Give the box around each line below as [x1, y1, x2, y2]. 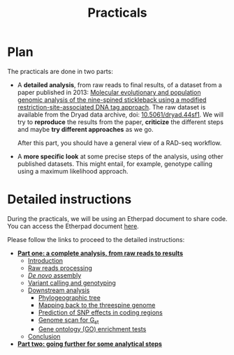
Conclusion [27, 332, 61, 340]
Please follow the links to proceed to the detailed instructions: [7, 235, 185, 243]
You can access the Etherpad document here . [7, 222, 140, 230]
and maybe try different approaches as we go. [17, 125, 154, 133]
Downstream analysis [27, 286, 90, 294]
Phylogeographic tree [38, 293, 101, 301]
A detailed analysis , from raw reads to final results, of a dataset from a [17, 80, 222, 89]
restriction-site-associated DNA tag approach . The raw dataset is [17, 103, 206, 111]
